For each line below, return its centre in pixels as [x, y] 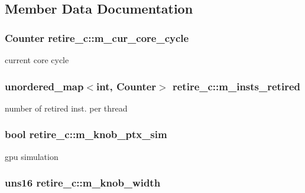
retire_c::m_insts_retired [236, 86]
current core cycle [37, 60]
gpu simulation [32, 156]
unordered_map [44, 86]
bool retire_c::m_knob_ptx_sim [86, 134]
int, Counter [126, 86]
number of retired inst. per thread [66, 108]
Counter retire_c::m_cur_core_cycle [97, 37]
